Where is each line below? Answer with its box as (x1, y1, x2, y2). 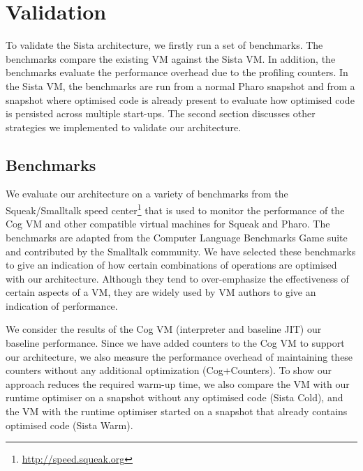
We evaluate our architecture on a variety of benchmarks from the (6, 186, 288, 201)
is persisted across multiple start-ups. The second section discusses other (6, 106, 316, 121)
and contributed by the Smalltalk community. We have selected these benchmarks (6, 244, 356, 258)
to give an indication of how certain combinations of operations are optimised (6, 257, 337, 272)
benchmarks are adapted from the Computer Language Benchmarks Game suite (6, 230, 348, 244)
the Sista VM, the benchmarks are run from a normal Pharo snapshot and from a (6, 78, 355, 93)
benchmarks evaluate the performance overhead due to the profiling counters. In (6, 65, 348, 80)
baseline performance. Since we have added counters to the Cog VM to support (6, 336, 345, 350)
